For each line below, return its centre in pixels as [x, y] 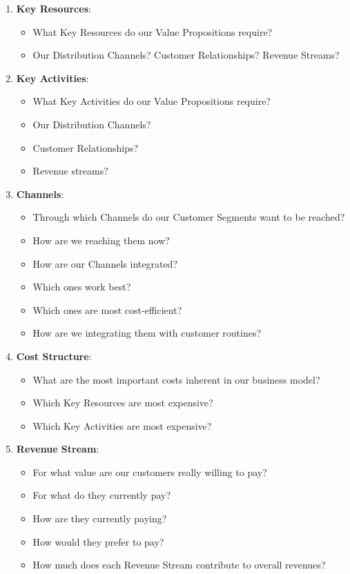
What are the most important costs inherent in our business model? [176, 379]
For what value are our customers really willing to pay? [150, 472]
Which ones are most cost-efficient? [107, 309]
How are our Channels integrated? [105, 263]
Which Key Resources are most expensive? [123, 403]
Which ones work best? [82, 287]
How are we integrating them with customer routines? [147, 333]
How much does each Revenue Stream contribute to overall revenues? [179, 565]
